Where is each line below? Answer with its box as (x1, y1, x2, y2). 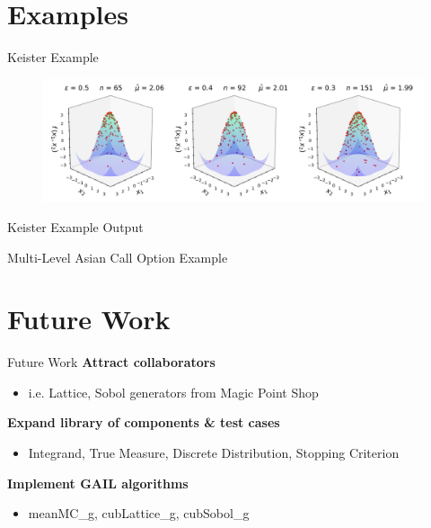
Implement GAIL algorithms (7, 473, 189, 492)
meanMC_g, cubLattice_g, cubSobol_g (28, 504, 250, 523)
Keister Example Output (7, 217, 144, 236)
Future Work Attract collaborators (7, 353, 215, 371)
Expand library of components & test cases (7, 413, 280, 432)
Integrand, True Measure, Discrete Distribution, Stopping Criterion (28, 443, 400, 462)
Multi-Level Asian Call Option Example (7, 247, 228, 266)
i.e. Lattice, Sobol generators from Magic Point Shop (28, 382, 319, 401)
